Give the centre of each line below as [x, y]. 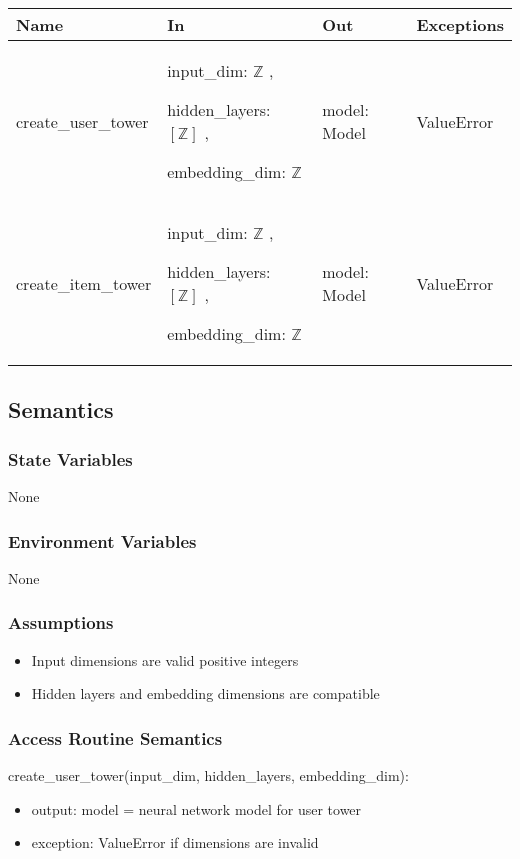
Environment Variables [102, 540]
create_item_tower [84, 283]
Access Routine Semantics [115, 737]
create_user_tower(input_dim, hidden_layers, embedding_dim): [208, 775]
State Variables [70, 458]
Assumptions [61, 622]
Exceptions [460, 24]
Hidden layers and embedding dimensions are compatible [205, 693]
